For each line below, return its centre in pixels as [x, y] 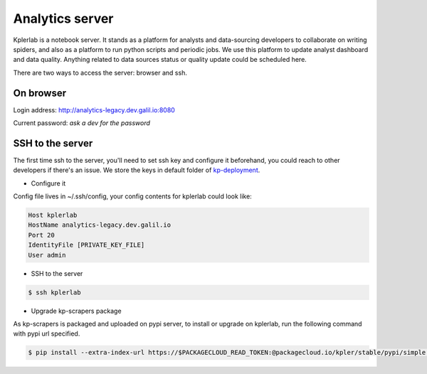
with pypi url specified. [47, 333]
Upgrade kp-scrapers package [76, 311]
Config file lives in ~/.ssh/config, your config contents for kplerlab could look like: [132, 196]
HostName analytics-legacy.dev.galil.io [99, 225]
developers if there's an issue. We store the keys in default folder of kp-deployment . [137, 170]
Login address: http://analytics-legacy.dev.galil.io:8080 [94, 109]
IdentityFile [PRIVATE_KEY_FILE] [86, 245]
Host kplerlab [53, 215]
